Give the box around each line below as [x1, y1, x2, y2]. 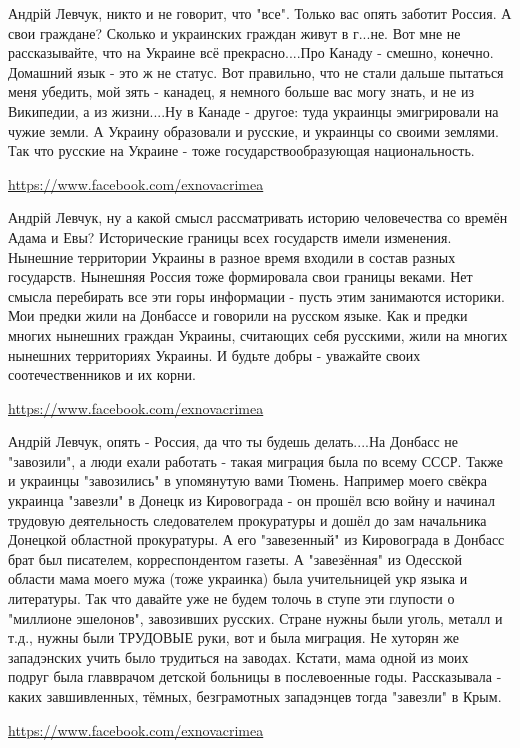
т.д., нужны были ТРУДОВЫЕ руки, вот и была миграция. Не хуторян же [8, 627, 459, 648]
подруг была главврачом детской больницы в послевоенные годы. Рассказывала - [8, 666, 502, 687]
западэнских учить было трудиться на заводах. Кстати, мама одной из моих [8, 646, 469, 667]
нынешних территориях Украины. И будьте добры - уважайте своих [8, 344, 421, 365]
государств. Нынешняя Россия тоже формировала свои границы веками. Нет [8, 266, 473, 287]
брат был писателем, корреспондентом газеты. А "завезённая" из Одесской [8, 548, 462, 569]
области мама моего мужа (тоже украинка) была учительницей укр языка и [8, 568, 468, 589]
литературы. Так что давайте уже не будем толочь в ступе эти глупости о [8, 588, 455, 609]
